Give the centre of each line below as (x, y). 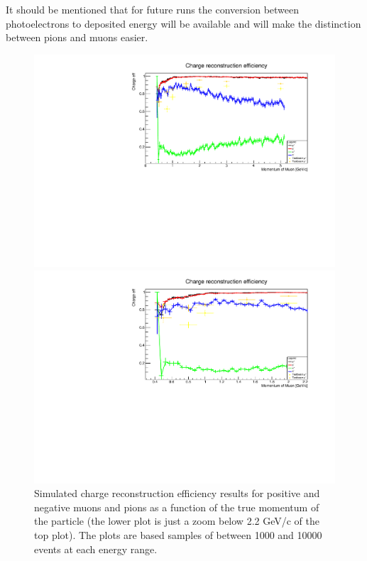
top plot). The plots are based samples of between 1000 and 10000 (178, 535)
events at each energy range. (96, 549)
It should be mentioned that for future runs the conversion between (153, 9)
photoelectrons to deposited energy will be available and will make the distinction (183, 23)
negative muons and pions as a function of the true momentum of (177, 507)
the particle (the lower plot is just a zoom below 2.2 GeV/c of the (177, 521)
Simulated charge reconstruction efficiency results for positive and (177, 493)
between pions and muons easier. (77, 37)
